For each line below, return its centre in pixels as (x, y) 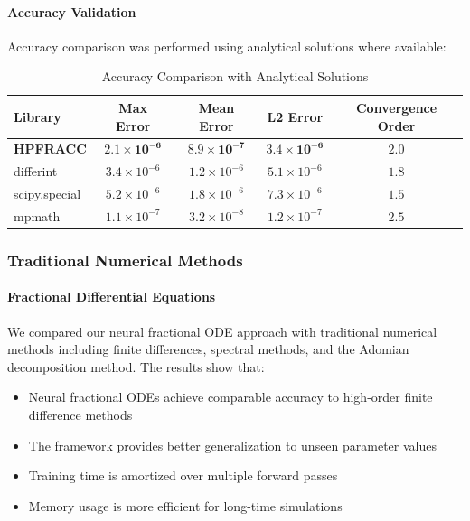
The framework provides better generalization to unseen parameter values (233, 445)
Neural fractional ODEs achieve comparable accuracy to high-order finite (230, 397)
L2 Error (295, 116)
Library (38, 116)
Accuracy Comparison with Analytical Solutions (235, 76)
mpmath (37, 215)
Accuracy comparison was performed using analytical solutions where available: (227, 46)
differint (36, 171)
